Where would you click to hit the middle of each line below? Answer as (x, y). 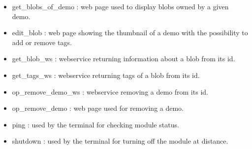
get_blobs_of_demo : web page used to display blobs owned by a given (120, 6)
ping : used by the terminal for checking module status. (95, 124)
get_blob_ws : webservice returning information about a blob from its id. (124, 59)
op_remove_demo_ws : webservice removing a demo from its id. (110, 91)
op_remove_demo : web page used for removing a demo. (98, 108)
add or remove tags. (42, 42)
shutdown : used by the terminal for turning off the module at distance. (120, 141)
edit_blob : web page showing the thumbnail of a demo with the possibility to (130, 33)
